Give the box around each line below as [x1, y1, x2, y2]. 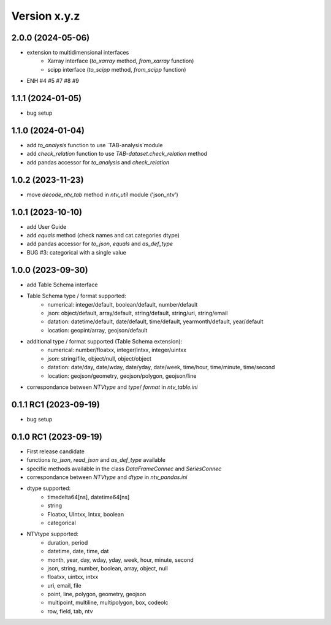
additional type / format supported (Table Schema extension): [26, 338, 183, 345]
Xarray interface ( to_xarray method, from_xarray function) [47, 57, 194, 64]
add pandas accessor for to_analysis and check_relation [26, 158, 170, 166]
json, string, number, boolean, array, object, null [47, 564, 168, 572]
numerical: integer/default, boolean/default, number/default [47, 301, 198, 308]
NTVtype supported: [26, 531, 79, 538]
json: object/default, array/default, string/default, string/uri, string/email [47, 309, 228, 316]
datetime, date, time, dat [47, 548, 109, 555]
